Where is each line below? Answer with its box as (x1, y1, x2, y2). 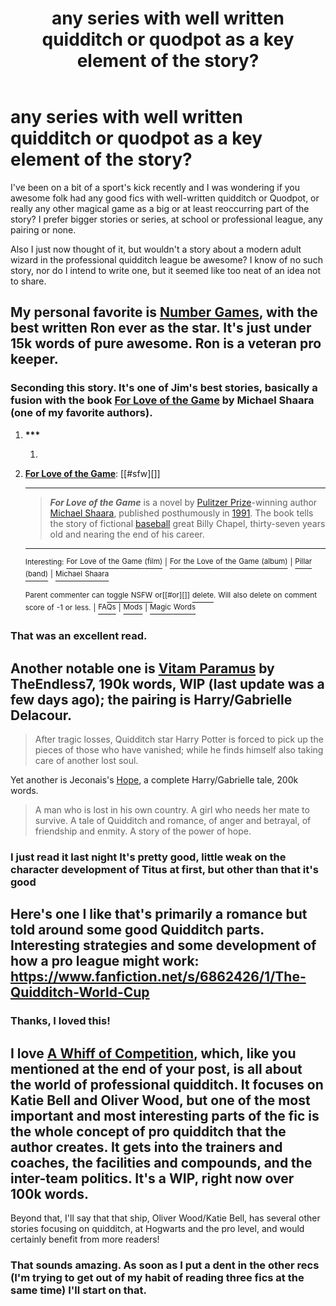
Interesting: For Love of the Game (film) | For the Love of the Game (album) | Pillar (24, 557, 313, 567)
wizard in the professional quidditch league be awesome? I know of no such (10, 253, 323, 266)
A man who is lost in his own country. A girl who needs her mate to (34, 803, 310, 816)
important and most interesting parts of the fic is (10, 1107, 320, 1124)
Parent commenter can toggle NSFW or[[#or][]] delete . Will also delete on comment (24, 590, 317, 600)
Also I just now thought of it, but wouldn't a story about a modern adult (10, 243, 302, 255)
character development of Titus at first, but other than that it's (10, 862, 319, 876)
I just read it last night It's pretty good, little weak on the (10, 850, 287, 864)
